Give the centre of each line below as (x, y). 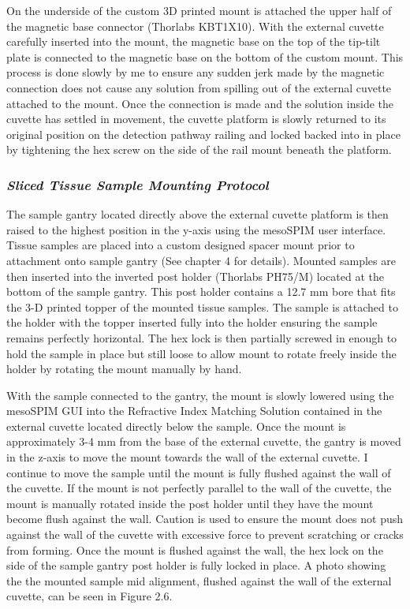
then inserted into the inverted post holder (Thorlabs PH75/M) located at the (195, 276)
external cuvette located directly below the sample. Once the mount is (176, 426)
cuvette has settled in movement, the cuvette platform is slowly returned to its (196, 119)
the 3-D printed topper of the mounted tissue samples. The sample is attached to (202, 306)
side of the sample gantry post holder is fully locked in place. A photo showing (196, 565)
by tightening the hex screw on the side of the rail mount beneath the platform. (199, 149)
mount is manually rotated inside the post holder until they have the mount (190, 503)
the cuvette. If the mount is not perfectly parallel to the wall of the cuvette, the (199, 488)
